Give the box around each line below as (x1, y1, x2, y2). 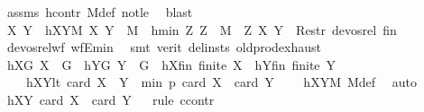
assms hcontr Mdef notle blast (6, 3, 193, 21)
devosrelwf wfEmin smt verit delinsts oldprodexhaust (6, 38, 322, 56)
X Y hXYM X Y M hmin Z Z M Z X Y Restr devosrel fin (6, 20, 397, 39)
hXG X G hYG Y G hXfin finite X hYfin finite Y (6, 55, 336, 73)
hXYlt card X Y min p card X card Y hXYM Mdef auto (25, 73, 418, 91)
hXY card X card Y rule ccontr (6, 90, 215, 108)
